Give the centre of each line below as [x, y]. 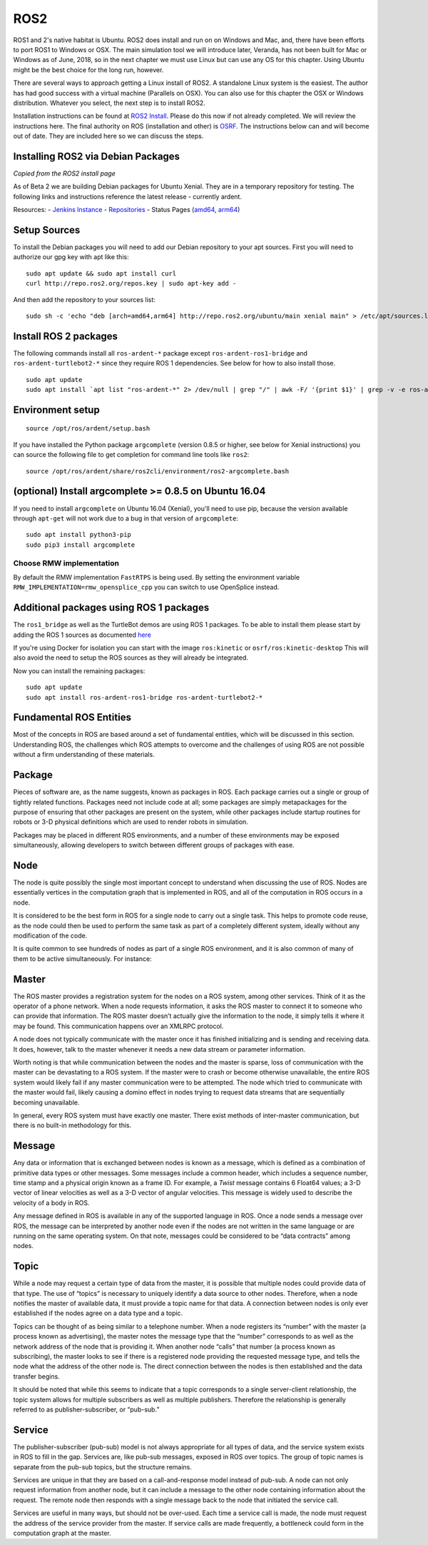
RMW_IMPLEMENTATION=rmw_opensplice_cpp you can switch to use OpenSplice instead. [146, 587]
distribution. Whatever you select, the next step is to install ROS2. [109, 103]
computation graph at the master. [62, 1533]
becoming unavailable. [46, 1102]
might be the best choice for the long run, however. [88, 70]
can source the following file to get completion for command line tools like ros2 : [131, 455]
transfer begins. [36, 1376]
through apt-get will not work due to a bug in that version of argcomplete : [126, 518]
